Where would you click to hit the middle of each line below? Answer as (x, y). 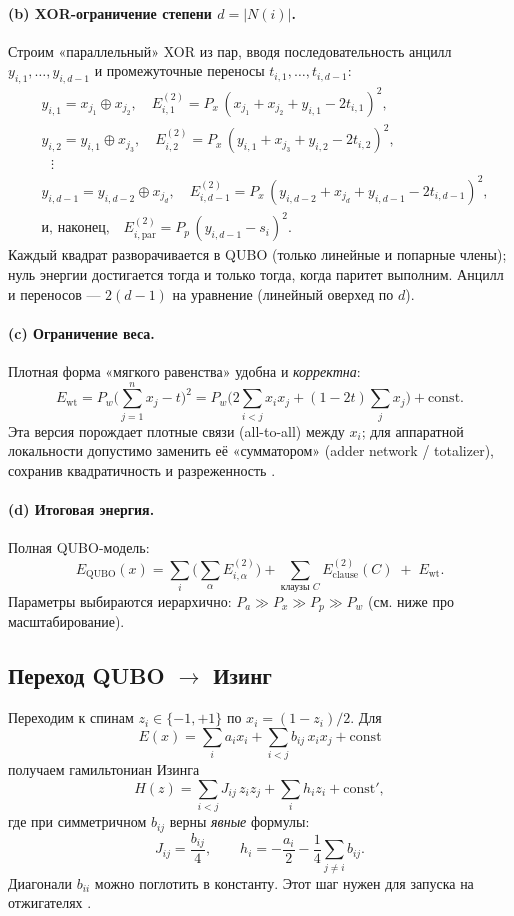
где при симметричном (77, 821)
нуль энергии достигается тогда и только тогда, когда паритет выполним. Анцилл (256, 273)
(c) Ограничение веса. (81, 332)
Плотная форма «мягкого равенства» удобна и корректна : (184, 370)
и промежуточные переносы (179, 70)
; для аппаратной (412, 430)
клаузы (295, 586)
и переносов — (54, 293)
